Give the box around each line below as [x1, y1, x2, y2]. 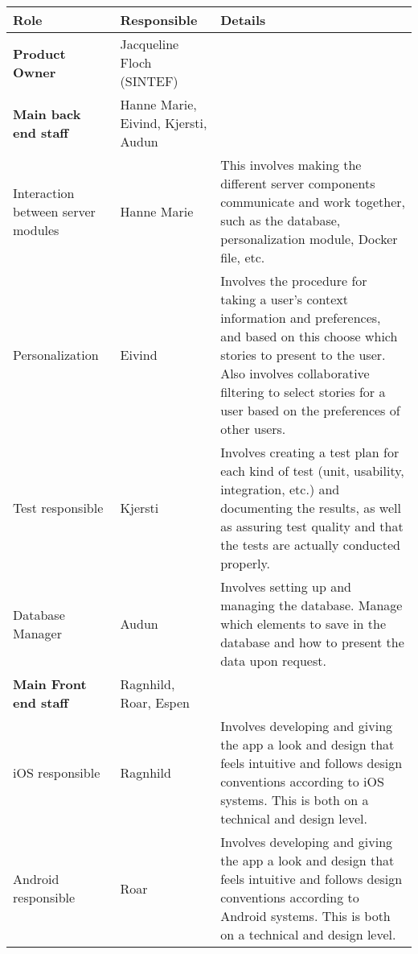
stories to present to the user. [220, 345, 386, 364]
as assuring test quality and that [220, 517, 404, 535]
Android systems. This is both [220, 907, 391, 925]
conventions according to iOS [220, 772, 384, 791]
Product [13, 43, 66, 63]
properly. [220, 554, 271, 572]
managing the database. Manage [220, 596, 403, 614]
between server [13, 201, 96, 221]
